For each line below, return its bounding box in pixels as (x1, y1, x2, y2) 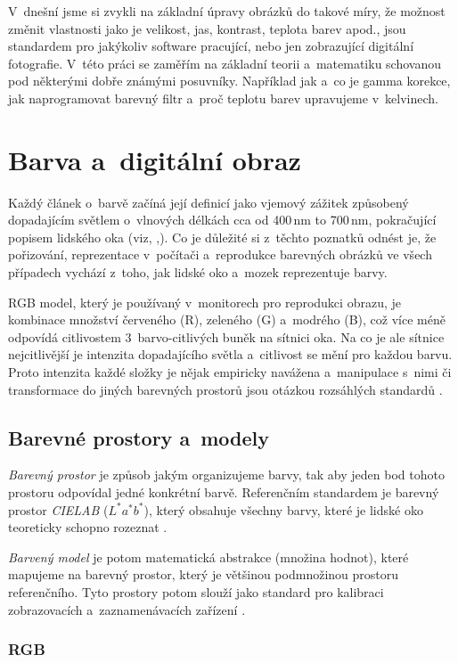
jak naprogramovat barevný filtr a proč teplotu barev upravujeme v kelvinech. (8, 88, 438, 107)
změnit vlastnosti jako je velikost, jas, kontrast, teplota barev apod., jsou (8, 19, 406, 37)
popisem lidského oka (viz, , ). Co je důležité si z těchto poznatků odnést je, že (8, 227, 437, 246)
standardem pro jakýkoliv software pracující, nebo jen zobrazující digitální (8, 37, 414, 55)
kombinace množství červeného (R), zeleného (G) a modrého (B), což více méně (8, 310, 446, 329)
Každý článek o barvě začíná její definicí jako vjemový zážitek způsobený (8, 192, 409, 211)
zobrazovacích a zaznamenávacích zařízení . (8, 600, 246, 618)
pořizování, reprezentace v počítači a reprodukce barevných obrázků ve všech (8, 245, 432, 264)
